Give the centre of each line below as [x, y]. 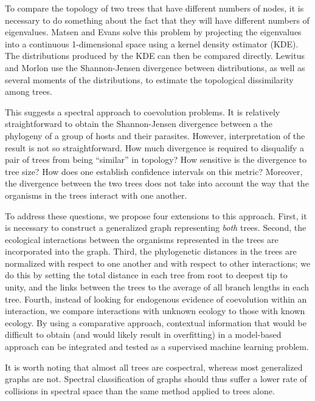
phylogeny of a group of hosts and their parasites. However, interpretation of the [155, 135]
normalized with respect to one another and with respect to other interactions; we [158, 263]
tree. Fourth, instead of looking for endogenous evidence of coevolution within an [156, 299]
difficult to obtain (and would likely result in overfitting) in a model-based [143, 334]
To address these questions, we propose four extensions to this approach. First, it [156, 215]
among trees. [29, 91]
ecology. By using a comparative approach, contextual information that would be [156, 322]
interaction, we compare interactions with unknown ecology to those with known [155, 311]
